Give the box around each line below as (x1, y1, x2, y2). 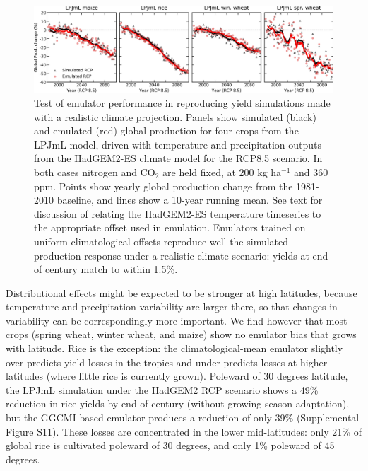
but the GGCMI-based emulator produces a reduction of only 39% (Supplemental (6, 410, 360, 425)
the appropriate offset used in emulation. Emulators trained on (34, 220, 306, 235)
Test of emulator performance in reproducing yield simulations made (34, 95, 331, 110)
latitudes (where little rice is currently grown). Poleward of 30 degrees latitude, (6, 368, 348, 383)
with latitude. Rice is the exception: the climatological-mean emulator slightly (6, 341, 343, 356)
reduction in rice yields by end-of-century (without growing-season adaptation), (6, 396, 350, 411)
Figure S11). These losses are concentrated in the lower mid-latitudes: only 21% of (6, 424, 362, 438)
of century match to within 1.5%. (34, 262, 178, 277)
